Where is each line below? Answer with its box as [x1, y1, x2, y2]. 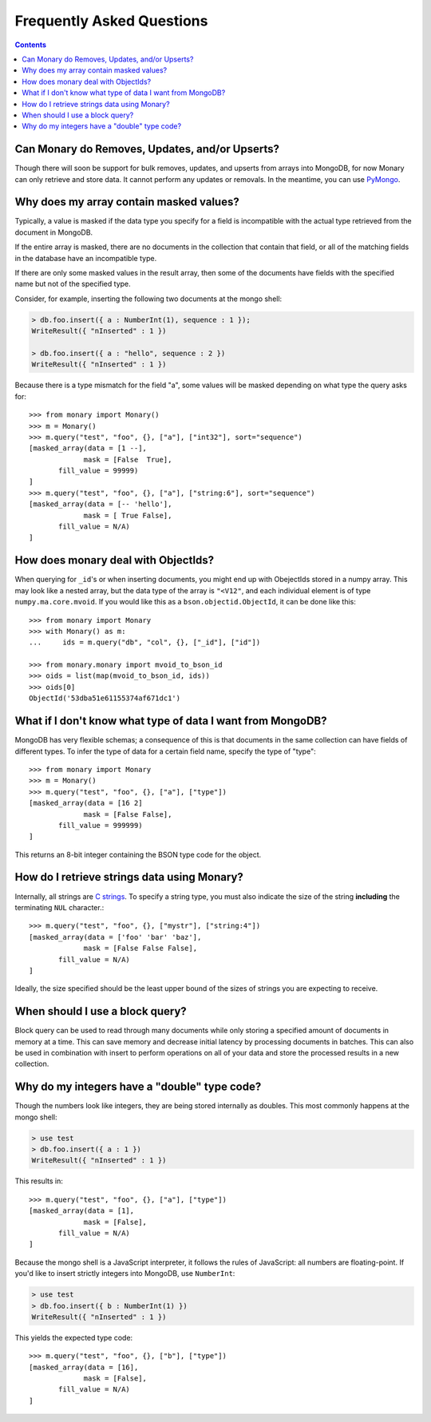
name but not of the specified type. [14, 279, 131, 289]
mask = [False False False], [83, 944, 198, 953]
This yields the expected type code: [14, 1333, 133, 1342]
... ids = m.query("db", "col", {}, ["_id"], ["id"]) [29, 638, 261, 647]
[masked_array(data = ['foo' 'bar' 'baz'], [29, 933, 202, 941]
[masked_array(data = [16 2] [29, 798, 143, 808]
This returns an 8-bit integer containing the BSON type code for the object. [14, 850, 262, 859]
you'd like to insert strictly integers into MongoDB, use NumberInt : [14, 1269, 235, 1278]
